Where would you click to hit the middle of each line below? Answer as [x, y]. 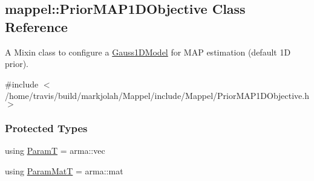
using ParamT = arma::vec [55, 151]
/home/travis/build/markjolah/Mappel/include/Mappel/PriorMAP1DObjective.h [157, 96]
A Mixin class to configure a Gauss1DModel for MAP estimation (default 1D [148, 52]
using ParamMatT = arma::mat [64, 170]
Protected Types [46, 128]
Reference [36, 26]
